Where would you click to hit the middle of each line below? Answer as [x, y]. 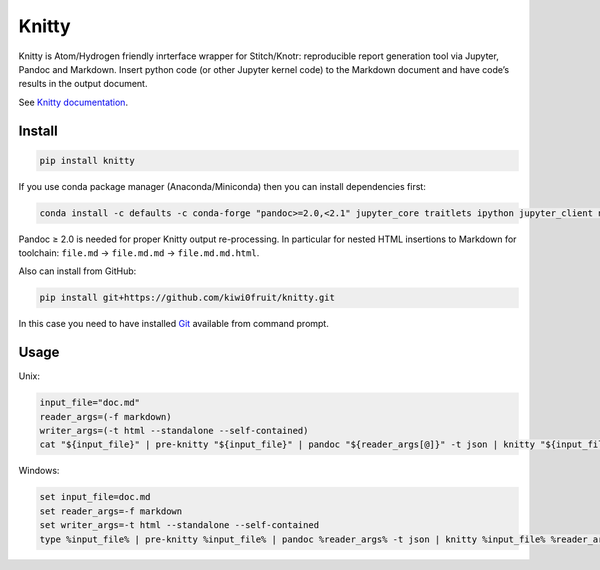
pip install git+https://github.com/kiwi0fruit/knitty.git [187, 298]
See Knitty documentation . [73, 102]
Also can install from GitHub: [77, 271]
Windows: [39, 471]
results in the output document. [83, 84]
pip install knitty [87, 160]
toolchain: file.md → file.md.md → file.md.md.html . [139, 253]
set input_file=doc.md [95, 497]
